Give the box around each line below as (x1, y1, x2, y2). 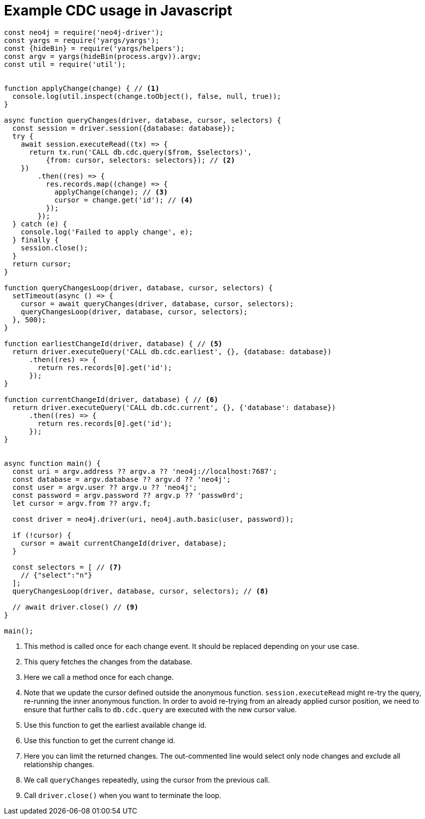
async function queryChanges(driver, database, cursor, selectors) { (4, 116, 282, 124)
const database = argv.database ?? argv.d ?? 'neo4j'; (12, 475, 231, 483)
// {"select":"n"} (20, 571, 93, 579)
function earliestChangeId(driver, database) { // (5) (4, 339, 223, 348)
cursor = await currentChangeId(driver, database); (20, 539, 227, 547)
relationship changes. (24, 760, 95, 769)
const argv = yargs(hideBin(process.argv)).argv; (4, 52, 202, 60)
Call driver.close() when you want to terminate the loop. (24, 791, 222, 800)
